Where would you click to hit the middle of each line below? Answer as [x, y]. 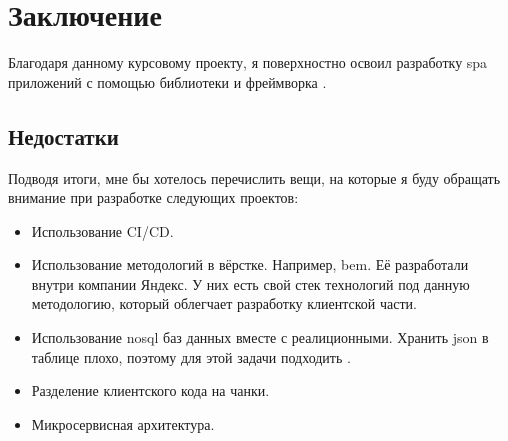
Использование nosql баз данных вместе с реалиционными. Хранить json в [260, 337]
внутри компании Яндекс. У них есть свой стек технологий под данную [250, 283]
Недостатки [63, 135]
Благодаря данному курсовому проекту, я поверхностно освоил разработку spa [248, 62]
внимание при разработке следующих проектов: [153, 197]
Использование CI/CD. [102, 230]
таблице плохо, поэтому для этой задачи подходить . [191, 356]
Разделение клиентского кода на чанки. [150, 390]
